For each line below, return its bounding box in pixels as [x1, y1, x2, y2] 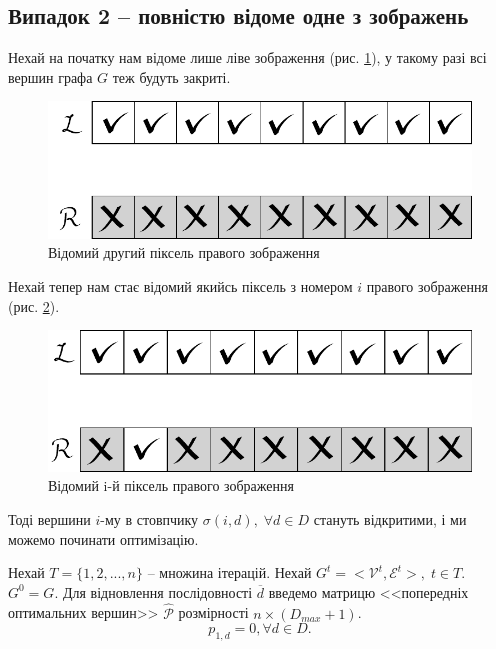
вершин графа [8, 66, 93, 87]
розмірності [178, 602, 249, 623]
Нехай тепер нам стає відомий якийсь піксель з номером [8, 275, 353, 296]
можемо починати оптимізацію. [8, 528, 199, 549]
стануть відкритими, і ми [313, 508, 467, 529]
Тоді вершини [8, 508, 91, 529]
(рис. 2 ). [8, 295, 60, 316]
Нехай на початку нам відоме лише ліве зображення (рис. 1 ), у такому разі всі [8, 47, 487, 68]
